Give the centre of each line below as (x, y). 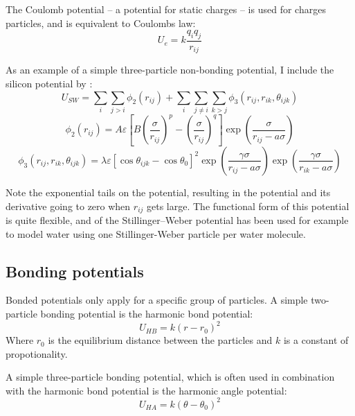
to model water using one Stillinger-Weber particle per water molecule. (156, 233)
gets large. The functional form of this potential (248, 206)
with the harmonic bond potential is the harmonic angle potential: (146, 390)
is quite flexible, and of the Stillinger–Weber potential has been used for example (177, 220)
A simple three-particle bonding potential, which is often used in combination (170, 377)
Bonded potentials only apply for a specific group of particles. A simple (157, 300)
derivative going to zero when (68, 206)
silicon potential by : (49, 84)
